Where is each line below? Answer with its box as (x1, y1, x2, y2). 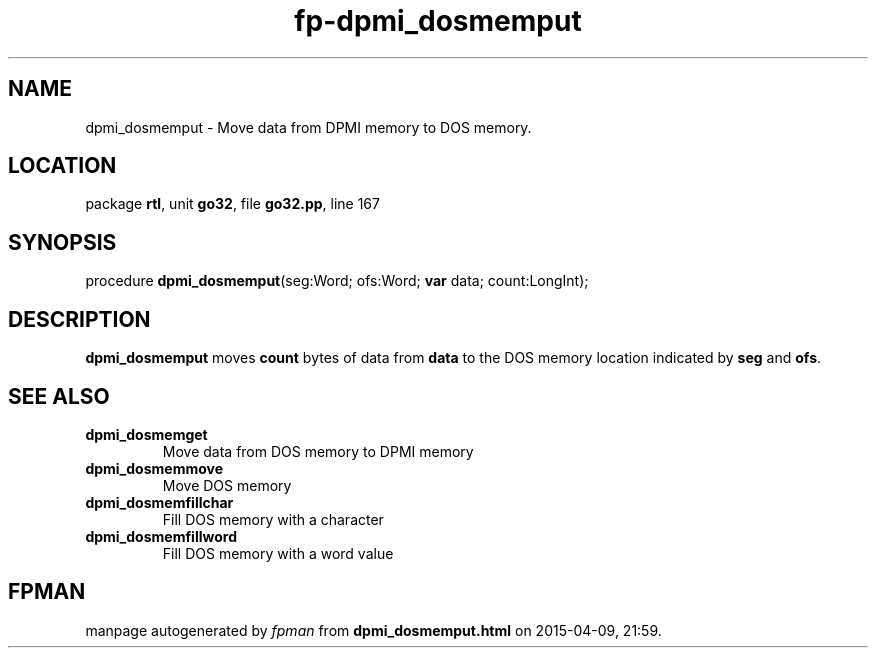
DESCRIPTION (8, 306, 151, 332)
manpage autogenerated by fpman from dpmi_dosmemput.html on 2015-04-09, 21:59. (85, 621, 662, 639)
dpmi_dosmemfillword (85, 527, 237, 545)
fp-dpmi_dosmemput (294, 4, 582, 38)
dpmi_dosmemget (85, 425, 208, 443)
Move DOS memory (162, 476, 292, 494)
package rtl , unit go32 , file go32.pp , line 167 (85, 195, 380, 213)
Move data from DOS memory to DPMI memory (162, 442, 474, 460)
